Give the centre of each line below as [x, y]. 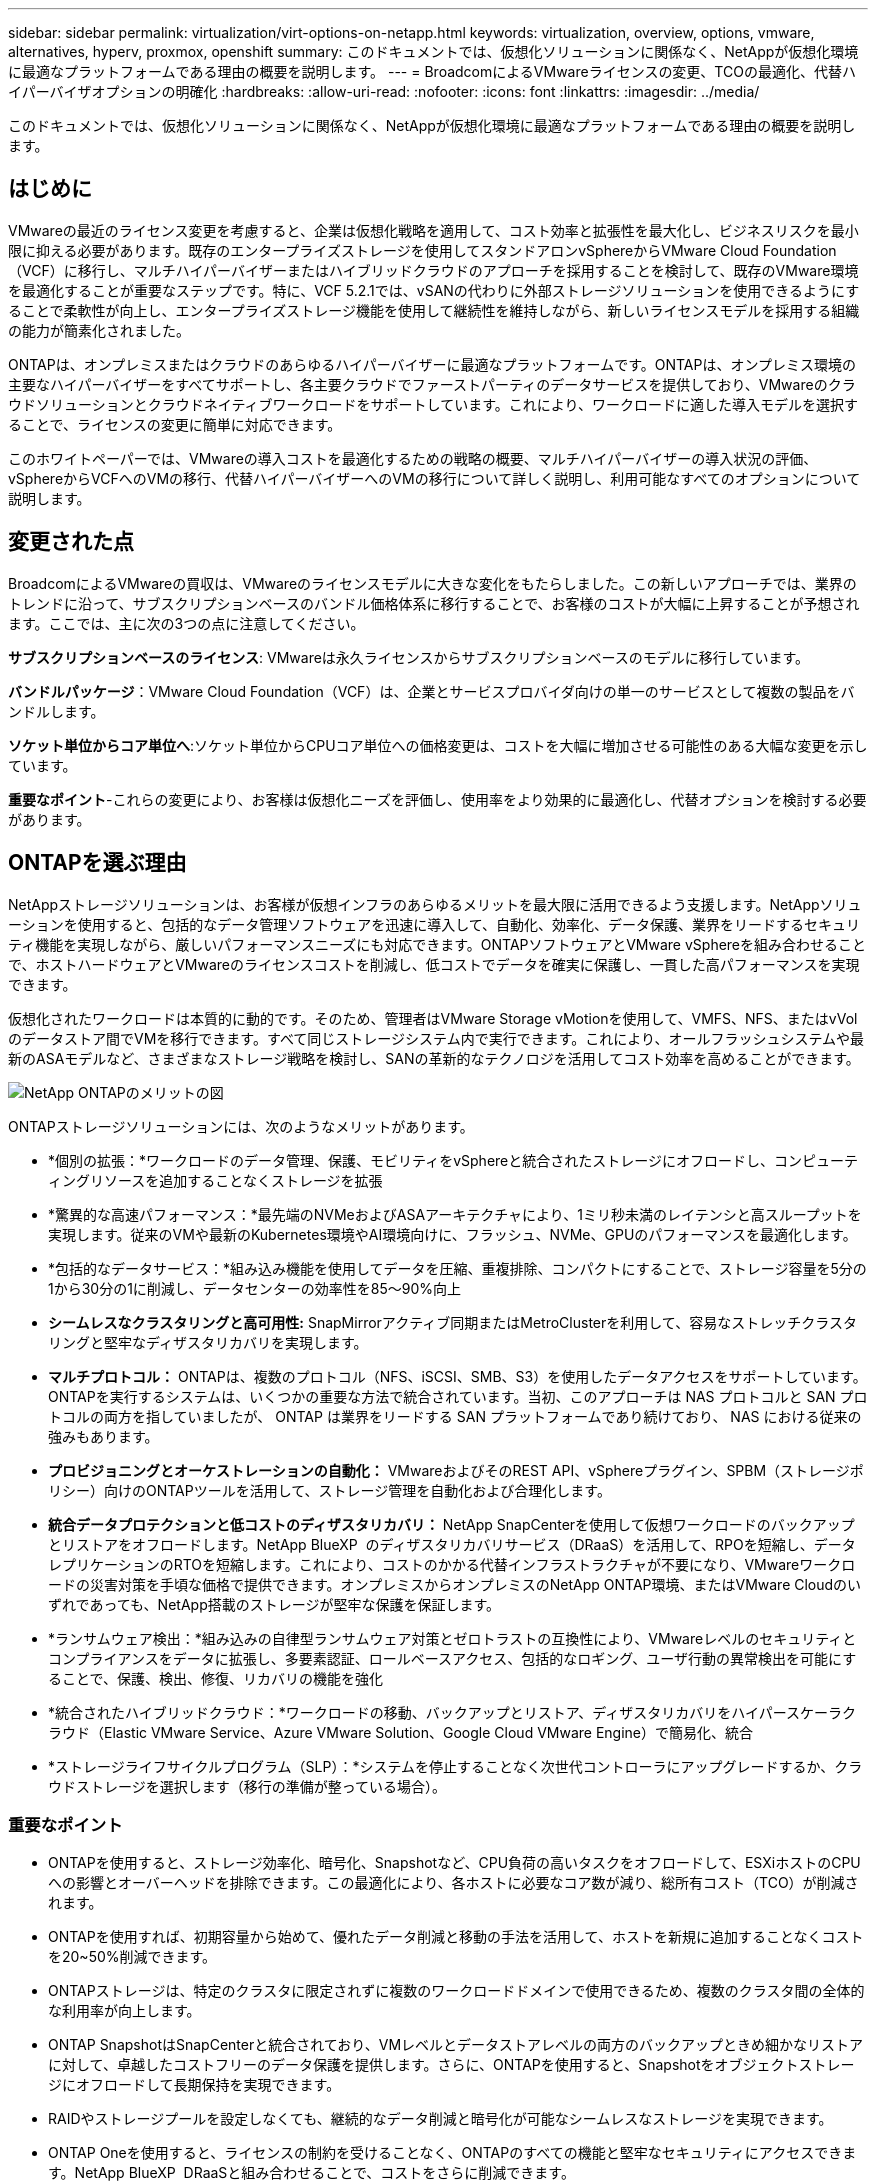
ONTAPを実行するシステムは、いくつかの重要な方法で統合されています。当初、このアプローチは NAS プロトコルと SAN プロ [458, 1396]
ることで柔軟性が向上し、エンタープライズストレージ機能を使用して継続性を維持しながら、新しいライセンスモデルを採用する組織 [434, 310]
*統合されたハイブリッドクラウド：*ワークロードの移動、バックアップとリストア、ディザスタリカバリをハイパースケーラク [452, 1712]
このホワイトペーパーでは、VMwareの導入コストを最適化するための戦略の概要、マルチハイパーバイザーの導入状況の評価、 [413, 458]
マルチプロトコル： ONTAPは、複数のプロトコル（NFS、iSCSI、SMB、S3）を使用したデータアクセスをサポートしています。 [457, 1376]
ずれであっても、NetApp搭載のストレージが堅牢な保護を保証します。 [274, 1604]
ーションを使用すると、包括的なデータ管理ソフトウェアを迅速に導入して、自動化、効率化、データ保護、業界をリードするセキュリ [434, 924]
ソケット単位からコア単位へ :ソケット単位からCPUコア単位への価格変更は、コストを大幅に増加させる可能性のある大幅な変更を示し [438, 745]
